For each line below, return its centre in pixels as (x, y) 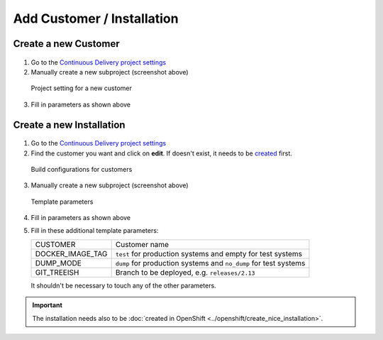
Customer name (142, 244)
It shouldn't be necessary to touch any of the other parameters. (123, 285)
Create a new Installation (69, 125)
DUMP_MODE (58, 263)
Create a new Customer (66, 44)
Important (48, 305)
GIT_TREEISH (57, 272)
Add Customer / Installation (96, 18)
